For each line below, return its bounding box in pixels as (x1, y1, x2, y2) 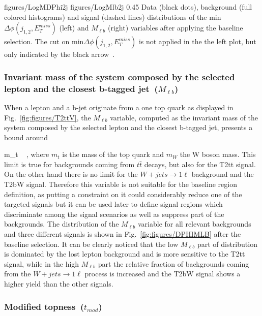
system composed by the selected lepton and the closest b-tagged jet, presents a (4, 122, 253, 133)
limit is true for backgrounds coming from (4, 159, 135, 169)
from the (4, 268, 31, 279)
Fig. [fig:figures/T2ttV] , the (4, 112, 91, 122)
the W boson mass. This (180, 149, 256, 160)
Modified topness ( (4, 300, 84, 312)
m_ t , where (4, 149, 49, 160)
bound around (4, 132, 48, 142)
